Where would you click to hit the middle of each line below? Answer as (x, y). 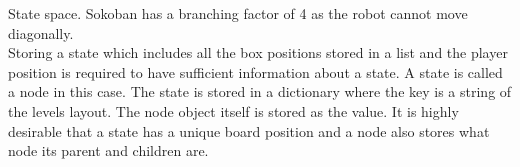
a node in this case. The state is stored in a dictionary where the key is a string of (260, 91)
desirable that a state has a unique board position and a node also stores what (249, 130)
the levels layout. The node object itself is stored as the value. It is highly (233, 110)
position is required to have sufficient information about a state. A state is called (255, 71)
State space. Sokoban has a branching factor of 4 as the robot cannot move (238, 13)
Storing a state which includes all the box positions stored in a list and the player (258, 52)
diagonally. (41, 32)
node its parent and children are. (108, 150)
